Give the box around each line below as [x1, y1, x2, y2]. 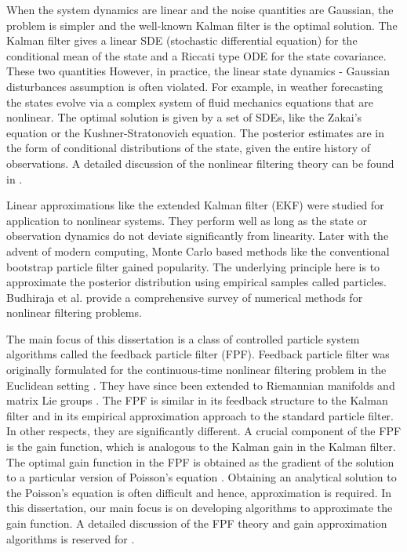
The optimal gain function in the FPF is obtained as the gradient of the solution [6, 453, 394, 470]
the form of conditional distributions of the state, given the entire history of [6, 140, 371, 156]
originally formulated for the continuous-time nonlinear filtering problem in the [6, 361, 387, 378]
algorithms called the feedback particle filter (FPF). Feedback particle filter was [6, 346, 390, 362]
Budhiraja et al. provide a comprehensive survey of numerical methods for [6, 289, 363, 305]
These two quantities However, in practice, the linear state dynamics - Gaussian [6, 63, 391, 79]
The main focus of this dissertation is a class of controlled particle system [6, 330, 360, 347]
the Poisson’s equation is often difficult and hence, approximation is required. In [6, 484, 392, 500]
